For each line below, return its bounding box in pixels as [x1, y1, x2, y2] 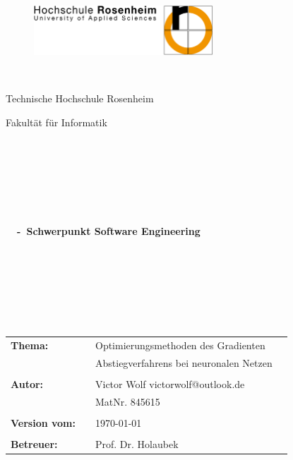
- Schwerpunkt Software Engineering [17, 223, 201, 238]
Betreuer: [11, 436, 58, 451]
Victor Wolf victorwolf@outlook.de [95, 376, 245, 391]
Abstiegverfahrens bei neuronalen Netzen [95, 355, 273, 370]
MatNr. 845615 [95, 394, 160, 408]
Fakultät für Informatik [6, 114, 107, 129]
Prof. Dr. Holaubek [95, 436, 179, 451]
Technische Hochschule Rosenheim [6, 90, 154, 105]
